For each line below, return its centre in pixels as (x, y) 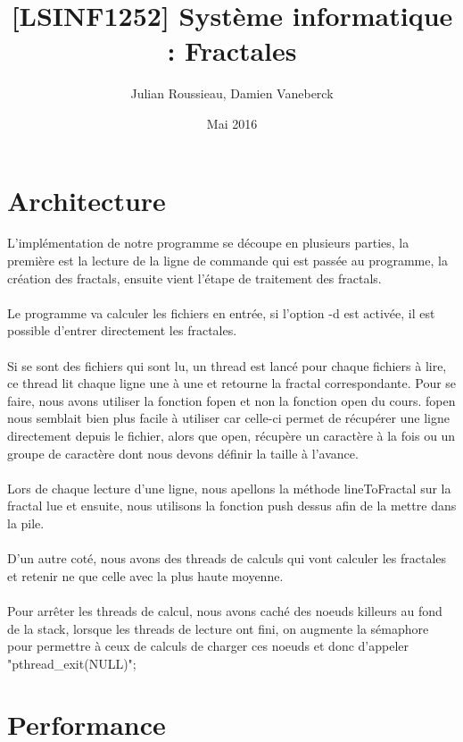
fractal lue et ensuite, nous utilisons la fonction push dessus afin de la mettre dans (232, 506)
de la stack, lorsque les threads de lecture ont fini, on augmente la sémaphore (218, 628)
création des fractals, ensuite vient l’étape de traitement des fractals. (194, 278)
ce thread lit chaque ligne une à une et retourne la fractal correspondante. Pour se (232, 383)
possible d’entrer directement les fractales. (122, 330)
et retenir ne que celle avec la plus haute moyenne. (145, 575)
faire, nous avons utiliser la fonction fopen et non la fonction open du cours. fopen (231, 400)
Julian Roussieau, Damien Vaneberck (232, 93)
